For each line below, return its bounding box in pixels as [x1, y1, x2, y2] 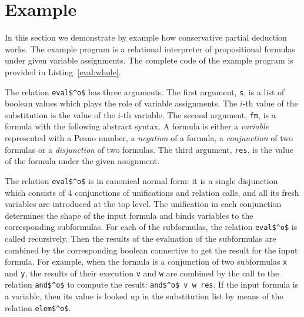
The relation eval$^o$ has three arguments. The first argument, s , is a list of [5, 85, 285, 98]
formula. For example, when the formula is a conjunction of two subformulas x [5, 255, 288, 268]
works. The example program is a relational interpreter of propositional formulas [5, 42, 295, 55]
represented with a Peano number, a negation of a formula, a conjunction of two [5, 132, 293, 144]
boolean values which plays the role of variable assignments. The [5, 97, 238, 109]
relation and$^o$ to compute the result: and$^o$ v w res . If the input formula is [5, 278, 299, 291]
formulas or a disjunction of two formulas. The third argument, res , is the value [5, 143, 293, 155]
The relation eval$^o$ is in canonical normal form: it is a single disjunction [5, 174, 278, 186]
